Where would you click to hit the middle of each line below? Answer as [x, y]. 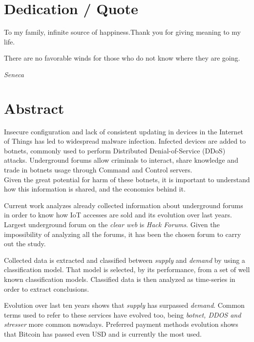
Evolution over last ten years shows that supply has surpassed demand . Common [124, 305]
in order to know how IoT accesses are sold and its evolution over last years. [118, 215]
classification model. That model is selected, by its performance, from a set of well [127, 269]
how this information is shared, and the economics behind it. [95, 189]
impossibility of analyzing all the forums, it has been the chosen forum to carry [123, 234]
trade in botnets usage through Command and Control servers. [98, 170]
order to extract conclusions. [47, 289]
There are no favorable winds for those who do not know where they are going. [122, 58]
